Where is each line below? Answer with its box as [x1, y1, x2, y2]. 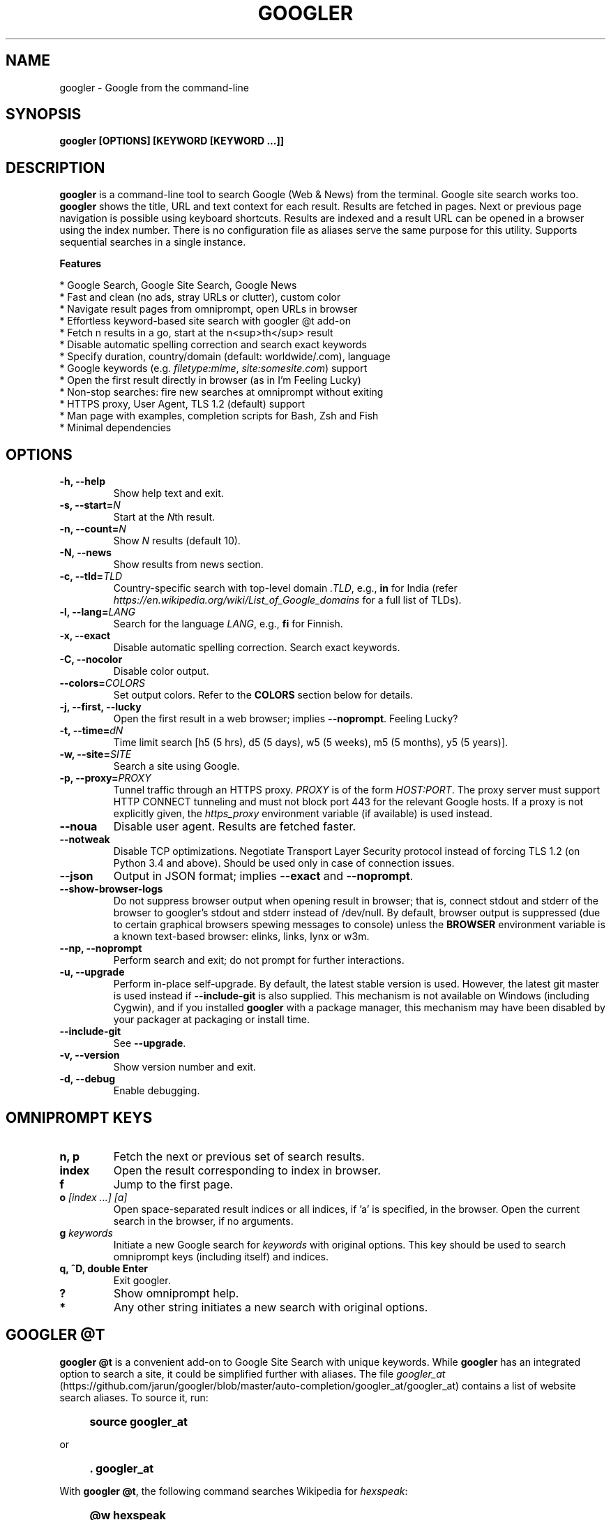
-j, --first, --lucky [59, 701, 142, 713]
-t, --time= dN [59, 724, 123, 737]
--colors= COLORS [59, 677, 145, 690]
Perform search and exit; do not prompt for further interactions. [113, 954, 405, 967]
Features [59, 258, 102, 270]
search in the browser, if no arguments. [113, 1214, 294, 1227]
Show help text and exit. [113, 487, 224, 500]
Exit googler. [113, 1274, 171, 1286]
